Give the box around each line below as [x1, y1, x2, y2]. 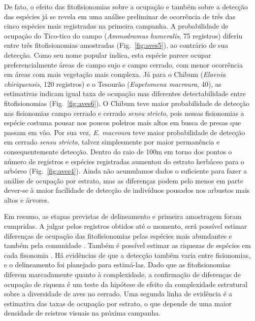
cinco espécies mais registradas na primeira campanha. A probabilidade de [4, 21, 228, 31]
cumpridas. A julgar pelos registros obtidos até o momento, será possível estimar [4, 221, 247, 231]
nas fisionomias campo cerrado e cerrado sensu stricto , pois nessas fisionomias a [4, 107, 244, 118]
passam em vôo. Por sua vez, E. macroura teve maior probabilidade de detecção [4, 127, 245, 137]
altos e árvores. [4, 194, 49, 205]
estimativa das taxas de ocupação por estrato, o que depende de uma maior [4, 298, 232, 308]
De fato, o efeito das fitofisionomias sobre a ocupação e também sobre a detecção [4, 1, 248, 11]
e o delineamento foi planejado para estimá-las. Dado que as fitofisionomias [4, 259, 230, 270]
